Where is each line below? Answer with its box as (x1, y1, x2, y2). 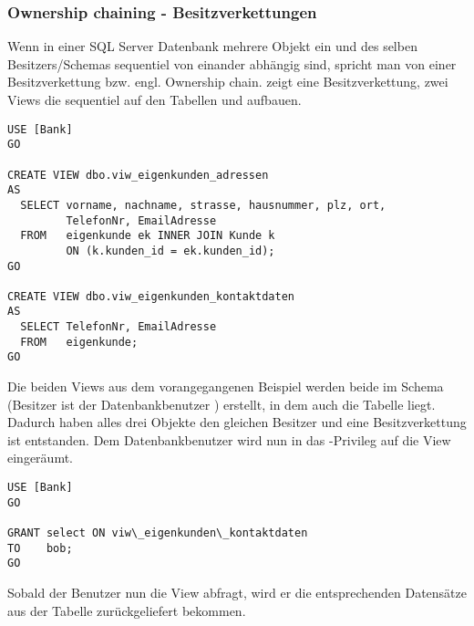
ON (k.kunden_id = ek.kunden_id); (66, 244, 275, 257)
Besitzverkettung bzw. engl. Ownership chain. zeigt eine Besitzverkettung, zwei (7, 72, 448, 91)
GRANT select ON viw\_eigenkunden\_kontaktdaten (7, 527, 308, 540)
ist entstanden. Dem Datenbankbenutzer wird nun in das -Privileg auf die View (7, 430, 451, 449)
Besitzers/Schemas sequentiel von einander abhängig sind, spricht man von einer (7, 54, 457, 73)
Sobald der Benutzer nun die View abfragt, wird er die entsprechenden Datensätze (7, 583, 467, 601)
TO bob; (7, 541, 73, 555)
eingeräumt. (7, 448, 73, 467)
